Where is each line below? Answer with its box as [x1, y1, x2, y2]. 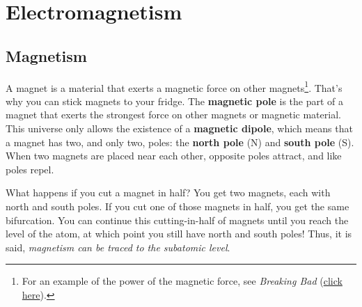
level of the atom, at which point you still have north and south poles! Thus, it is [6, 226, 352, 241]
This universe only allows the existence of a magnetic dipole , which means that [6, 121, 353, 136]
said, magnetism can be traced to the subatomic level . [6, 239, 230, 254]
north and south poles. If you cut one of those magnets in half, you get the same [6, 198, 349, 213]
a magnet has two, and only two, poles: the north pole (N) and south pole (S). [6, 134, 354, 149]
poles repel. [6, 162, 54, 176]
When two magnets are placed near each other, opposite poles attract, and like [6, 148, 342, 163]
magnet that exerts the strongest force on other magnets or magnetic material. [6, 107, 341, 122]
